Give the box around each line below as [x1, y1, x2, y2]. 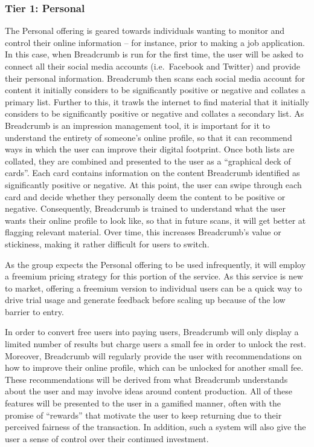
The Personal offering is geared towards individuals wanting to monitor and [5, 24, 285, 37]
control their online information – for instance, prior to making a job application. [5, 36, 305, 48]
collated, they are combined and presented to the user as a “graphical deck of [5, 154, 291, 167]
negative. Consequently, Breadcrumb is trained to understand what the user [5, 202, 286, 215]
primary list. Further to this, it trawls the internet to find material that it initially [5, 95, 309, 108]
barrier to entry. [5, 305, 64, 318]
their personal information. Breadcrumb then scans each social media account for [5, 71, 305, 84]
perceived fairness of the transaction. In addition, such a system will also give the [5, 420, 306, 433]
